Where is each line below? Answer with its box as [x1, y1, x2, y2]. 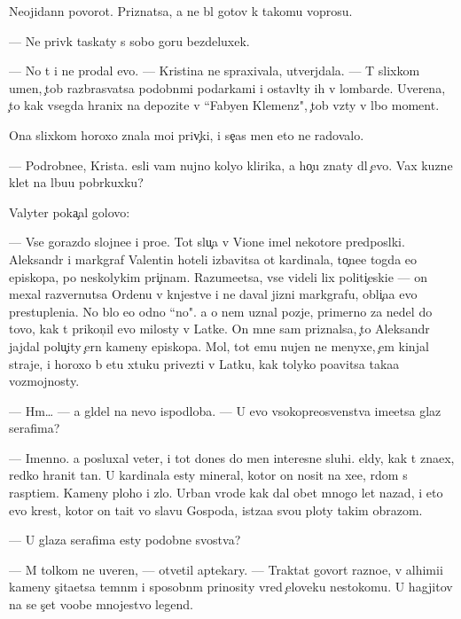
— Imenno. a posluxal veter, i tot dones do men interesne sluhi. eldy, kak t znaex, [9, 448, 455, 466]
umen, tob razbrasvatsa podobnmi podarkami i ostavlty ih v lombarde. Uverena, [9, 78, 446, 97]
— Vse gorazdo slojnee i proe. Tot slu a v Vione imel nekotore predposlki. [9, 232, 405, 251]
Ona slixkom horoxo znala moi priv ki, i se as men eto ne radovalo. [9, 125, 364, 144]
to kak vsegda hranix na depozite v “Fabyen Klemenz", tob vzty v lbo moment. [9, 96, 440, 114]
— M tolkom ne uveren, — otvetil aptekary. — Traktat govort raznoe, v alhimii [9, 560, 443, 578]
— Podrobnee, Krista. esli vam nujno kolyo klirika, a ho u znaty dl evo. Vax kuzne [9, 155, 453, 174]
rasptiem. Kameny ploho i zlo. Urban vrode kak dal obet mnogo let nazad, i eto [9, 483, 443, 502]
